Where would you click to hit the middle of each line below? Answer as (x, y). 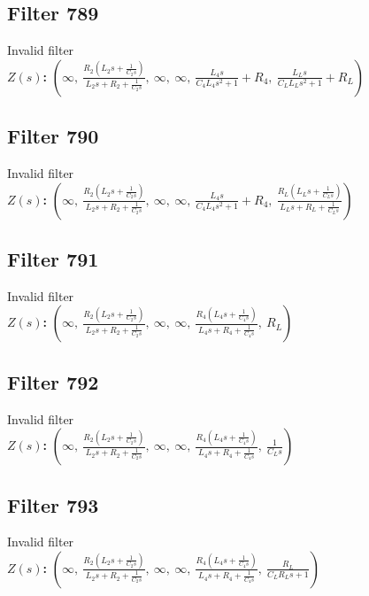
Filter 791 (53, 258)
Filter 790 (53, 136)
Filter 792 (53, 381)
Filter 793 (53, 504)
